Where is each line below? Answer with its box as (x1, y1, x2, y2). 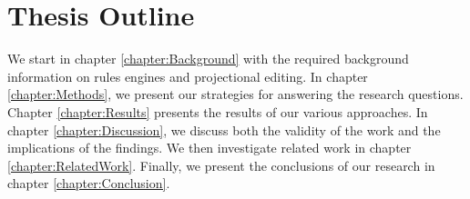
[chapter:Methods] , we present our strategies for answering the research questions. (7, 85, 464, 104)
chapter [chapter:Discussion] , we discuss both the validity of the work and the (7, 120, 441, 139)
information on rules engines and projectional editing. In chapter (7, 66, 368, 85)
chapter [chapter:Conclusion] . (7, 174, 170, 193)
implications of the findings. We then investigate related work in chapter (7, 138, 412, 157)
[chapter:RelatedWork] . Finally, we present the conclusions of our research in (7, 155, 435, 174)
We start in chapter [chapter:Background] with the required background (7, 49, 409, 68)
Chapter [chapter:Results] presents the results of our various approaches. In (7, 102, 428, 121)
